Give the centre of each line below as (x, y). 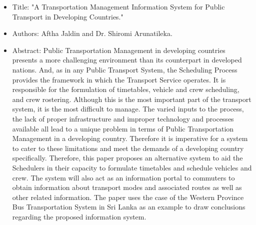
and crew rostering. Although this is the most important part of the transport (132, 99)
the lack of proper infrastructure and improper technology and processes (123, 118)
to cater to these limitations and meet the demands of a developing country (128, 148)
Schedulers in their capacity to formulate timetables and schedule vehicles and (132, 167)
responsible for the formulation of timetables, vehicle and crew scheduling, (126, 89)
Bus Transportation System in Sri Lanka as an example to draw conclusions (129, 207)
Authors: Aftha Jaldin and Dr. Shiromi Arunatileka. (92, 33)
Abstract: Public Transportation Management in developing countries (119, 50)
